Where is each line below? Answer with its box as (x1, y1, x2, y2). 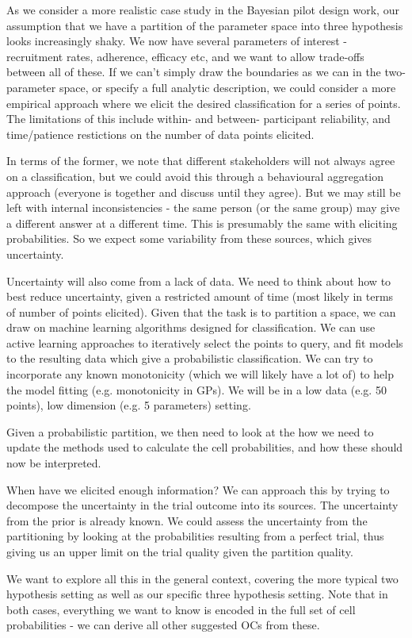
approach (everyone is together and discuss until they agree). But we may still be (6, 183, 401, 200)
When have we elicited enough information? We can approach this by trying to (6, 481, 390, 498)
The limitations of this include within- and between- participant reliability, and (6, 110, 391, 127)
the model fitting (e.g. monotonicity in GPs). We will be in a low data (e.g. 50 (6, 381, 387, 398)
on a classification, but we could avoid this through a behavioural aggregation (6, 167, 383, 184)
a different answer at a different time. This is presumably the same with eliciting (6, 214, 398, 231)
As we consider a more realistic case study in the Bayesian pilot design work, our (6, 2, 399, 17)
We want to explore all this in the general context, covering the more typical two (6, 570, 399, 586)
